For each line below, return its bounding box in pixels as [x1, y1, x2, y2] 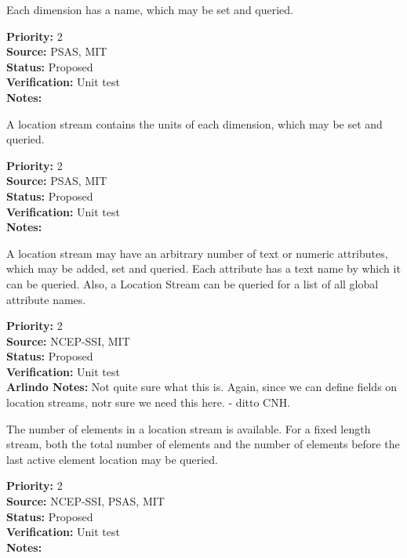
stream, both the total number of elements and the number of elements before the [6, 436, 400, 452]
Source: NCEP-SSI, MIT [6, 332, 130, 349]
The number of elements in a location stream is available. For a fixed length [6, 420, 371, 437]
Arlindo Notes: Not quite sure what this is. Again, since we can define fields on [6, 379, 398, 395]
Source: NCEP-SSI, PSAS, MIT [6, 493, 165, 509]
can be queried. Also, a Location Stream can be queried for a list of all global [6, 275, 379, 292]
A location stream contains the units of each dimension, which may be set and [6, 115, 383, 132]
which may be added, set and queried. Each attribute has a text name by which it [6, 260, 401, 277]
